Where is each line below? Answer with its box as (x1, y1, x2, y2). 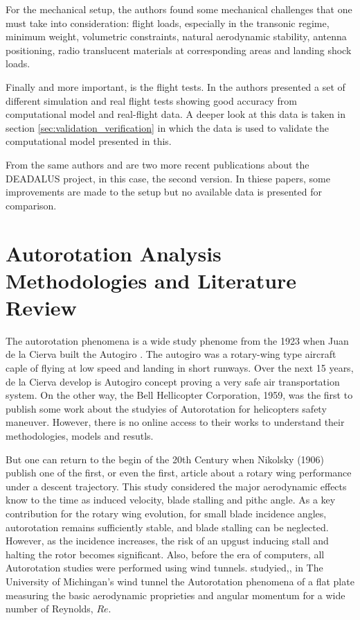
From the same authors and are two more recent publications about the (6, 157, 309, 171)
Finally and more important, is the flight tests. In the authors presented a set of (6, 79, 345, 94)
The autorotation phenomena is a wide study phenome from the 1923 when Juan (6, 333, 349, 347)
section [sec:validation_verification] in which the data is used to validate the (6, 120, 330, 135)
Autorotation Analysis (6, 239, 222, 267)
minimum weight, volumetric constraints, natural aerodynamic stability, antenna (6, 29, 347, 44)
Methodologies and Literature (6, 266, 297, 294)
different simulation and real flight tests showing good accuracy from (6, 93, 297, 107)
